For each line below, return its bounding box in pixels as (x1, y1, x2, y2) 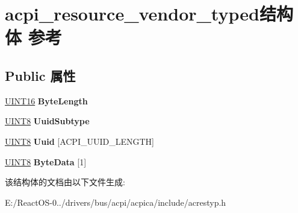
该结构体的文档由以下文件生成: (5, 176, 125, 188)
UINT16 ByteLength (5, 94, 88, 107)
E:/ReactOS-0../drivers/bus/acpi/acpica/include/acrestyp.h (5, 196, 226, 208)
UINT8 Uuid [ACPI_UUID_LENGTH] (5, 135, 154, 147)
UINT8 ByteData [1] (5, 155, 87, 168)
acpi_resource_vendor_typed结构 (5, 1, 293, 26)
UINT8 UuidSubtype (5, 115, 90, 127)
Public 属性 (5, 66, 76, 84)
